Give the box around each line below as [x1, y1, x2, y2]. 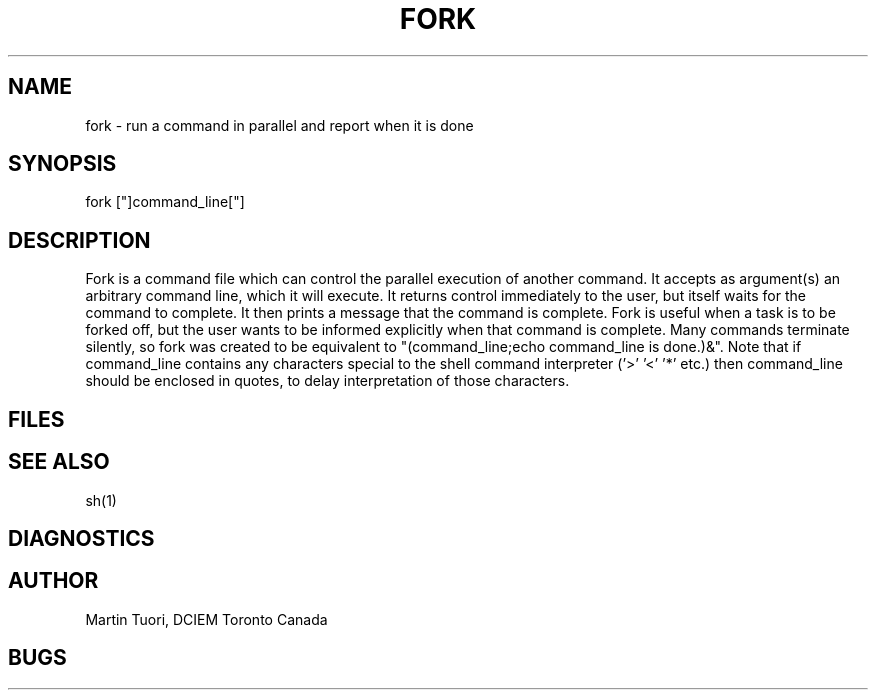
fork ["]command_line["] [85, 193, 245, 211]
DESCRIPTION [8, 227, 151, 253]
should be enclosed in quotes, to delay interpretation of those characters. [85, 372, 570, 390]
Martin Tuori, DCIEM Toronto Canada [85, 610, 328, 628]
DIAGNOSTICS [8, 525, 155, 551]
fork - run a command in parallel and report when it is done [85, 116, 474, 134]
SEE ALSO [8, 449, 110, 475]
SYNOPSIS [8, 151, 117, 177]
